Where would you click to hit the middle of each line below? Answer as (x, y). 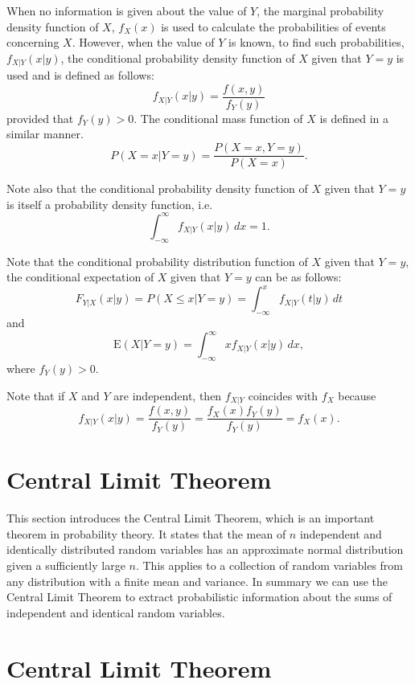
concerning (33, 42)
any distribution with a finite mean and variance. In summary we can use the (197, 581)
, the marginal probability (320, 10)
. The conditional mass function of (218, 118)
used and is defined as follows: (80, 75)
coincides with (283, 395)
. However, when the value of (143, 42)
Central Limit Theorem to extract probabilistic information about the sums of (199, 597)
